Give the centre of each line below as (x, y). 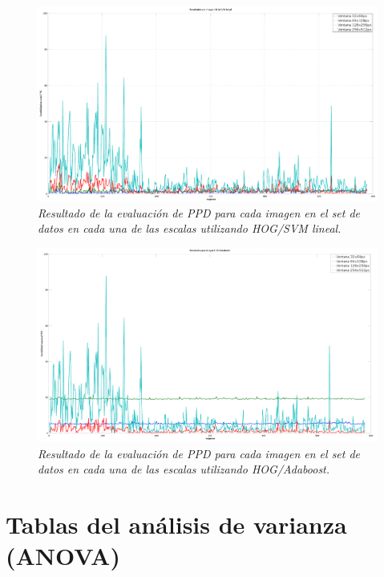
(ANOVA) (63, 556)
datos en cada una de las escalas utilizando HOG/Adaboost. (184, 469)
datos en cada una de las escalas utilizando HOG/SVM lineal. (190, 228)
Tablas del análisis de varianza (176, 524)
